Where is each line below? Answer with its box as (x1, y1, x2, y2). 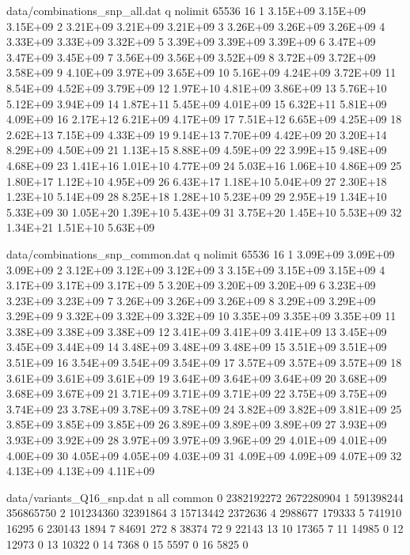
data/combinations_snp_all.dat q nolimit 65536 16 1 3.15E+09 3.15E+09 (6, 2, 366, 18)
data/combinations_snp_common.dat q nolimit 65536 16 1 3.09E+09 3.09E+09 (6, 245, 395, 262)
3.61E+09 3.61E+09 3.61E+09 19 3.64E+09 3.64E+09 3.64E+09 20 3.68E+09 (6, 369, 387, 386)
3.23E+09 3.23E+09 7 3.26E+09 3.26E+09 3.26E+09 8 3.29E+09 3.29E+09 (6, 292, 376, 308)
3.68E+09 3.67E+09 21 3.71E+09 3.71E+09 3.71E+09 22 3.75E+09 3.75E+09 (6, 385, 387, 402)
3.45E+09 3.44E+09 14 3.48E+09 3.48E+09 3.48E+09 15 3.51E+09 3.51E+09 (6, 338, 387, 355)
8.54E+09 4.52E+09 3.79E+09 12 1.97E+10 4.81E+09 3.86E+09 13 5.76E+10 (6, 79, 387, 96)
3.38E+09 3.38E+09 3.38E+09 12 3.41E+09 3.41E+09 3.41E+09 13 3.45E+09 (6, 323, 387, 339)
